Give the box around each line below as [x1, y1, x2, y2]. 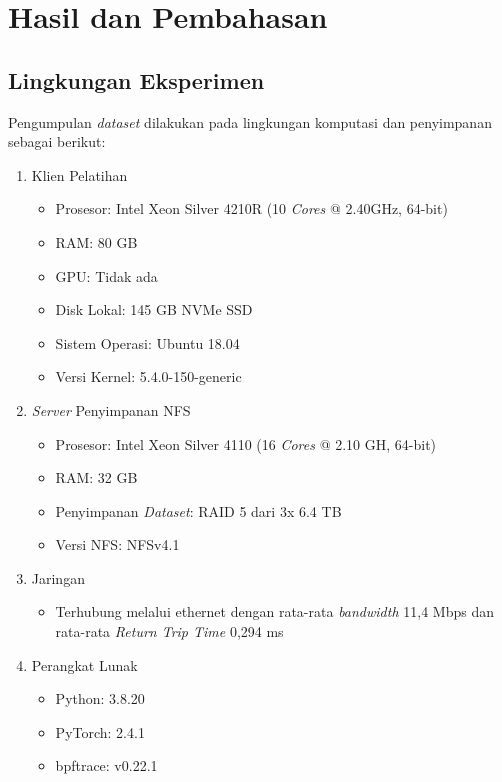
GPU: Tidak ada [55, 265, 158, 286]
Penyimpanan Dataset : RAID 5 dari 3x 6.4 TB [55, 500, 342, 521]
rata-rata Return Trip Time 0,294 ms [55, 621, 284, 642]
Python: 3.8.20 [55, 688, 145, 709]
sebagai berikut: [8, 131, 106, 152]
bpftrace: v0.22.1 [55, 755, 158, 776]
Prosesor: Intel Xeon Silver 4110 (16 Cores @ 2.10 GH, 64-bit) [55, 433, 437, 454]
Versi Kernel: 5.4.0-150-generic [55, 366, 242, 387]
